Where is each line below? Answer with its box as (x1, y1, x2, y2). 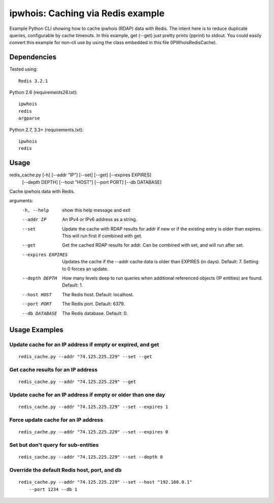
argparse (18, 115, 40, 121)
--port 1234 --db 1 (28, 486, 78, 492)
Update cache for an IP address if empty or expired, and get (9, 341, 159, 348)
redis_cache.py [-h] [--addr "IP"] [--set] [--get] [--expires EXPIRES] (9, 172, 152, 178)
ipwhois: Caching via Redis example (9, 8, 165, 19)
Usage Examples (9, 326, 63, 334)
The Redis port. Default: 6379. (62, 301, 125, 307)
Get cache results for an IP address (9, 366, 98, 373)
